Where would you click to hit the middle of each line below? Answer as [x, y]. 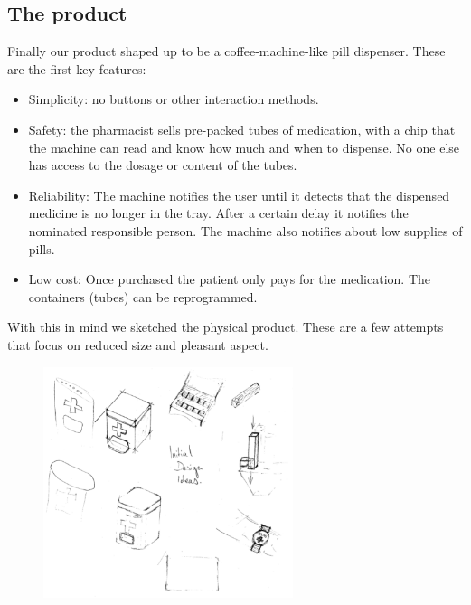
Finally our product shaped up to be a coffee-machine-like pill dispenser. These [226, 51]
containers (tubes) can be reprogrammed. [143, 296]
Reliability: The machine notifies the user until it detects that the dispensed [239, 195]
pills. [42, 248]
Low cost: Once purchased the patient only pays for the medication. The [230, 279]
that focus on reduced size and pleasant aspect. [138, 344]
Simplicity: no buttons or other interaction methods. [174, 99]
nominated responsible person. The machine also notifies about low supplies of [245, 230]
